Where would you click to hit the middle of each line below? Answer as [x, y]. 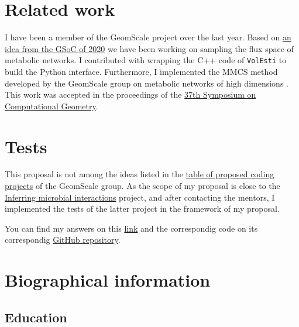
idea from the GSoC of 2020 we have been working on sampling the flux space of [149, 48]
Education [36, 317]
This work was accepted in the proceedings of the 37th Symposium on [130, 94]
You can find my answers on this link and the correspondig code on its [131, 228]
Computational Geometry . [51, 106]
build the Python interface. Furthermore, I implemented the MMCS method [141, 71]
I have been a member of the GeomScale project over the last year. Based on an [148, 37]
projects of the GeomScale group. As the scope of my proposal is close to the [142, 186]
